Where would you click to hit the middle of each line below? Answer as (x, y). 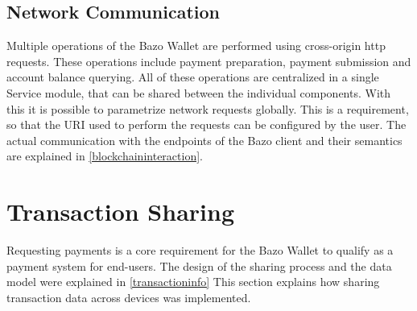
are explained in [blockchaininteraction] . (105, 156)
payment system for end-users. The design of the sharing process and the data (199, 265)
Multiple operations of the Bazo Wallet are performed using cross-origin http (196, 46)
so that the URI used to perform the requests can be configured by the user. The (206, 124)
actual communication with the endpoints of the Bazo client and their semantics (204, 140)
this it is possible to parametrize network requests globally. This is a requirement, (208, 108)
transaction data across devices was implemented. (129, 297)
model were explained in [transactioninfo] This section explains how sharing (193, 282)
